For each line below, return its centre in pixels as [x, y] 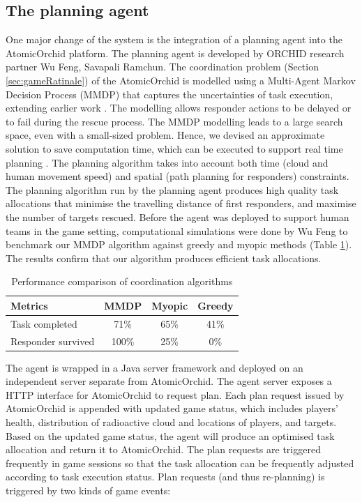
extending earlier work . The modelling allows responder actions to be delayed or [179, 108]
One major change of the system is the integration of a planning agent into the [174, 39]
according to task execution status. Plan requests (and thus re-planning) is [165, 477]
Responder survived [53, 341]
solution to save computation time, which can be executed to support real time [174, 148]
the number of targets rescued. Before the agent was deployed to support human [178, 216]
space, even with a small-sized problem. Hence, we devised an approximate [165, 135]
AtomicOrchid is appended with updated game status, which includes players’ [172, 408]
